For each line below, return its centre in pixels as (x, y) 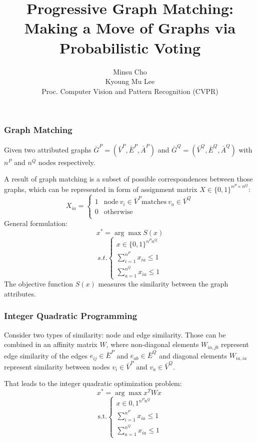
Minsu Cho (130, 71)
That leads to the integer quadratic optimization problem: (93, 383)
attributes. (20, 293)
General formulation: (36, 223)
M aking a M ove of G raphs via (130, 28)
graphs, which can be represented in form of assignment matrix (101, 189)
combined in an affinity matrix (51, 344)
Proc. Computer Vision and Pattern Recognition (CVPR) (130, 91)
